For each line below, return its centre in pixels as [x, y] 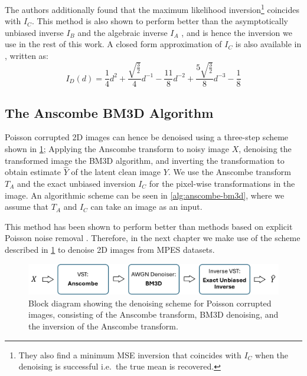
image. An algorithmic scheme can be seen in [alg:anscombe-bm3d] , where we [145, 195]
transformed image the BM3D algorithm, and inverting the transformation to [145, 160]
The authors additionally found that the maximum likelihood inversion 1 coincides [152, 9]
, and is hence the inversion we [237, 32]
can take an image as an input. [146, 207]
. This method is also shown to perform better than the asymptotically [160, 21]
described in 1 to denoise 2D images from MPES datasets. [110, 249]
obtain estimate [33, 172]
